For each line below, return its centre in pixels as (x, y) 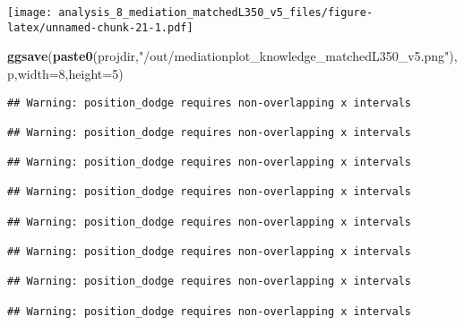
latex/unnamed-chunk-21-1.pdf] (100, 27)
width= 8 (41, 73)
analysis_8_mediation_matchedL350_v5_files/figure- (216, 13)
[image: (30, 13)
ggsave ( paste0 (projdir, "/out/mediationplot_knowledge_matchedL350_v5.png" (228, 56)
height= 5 (94, 73)
